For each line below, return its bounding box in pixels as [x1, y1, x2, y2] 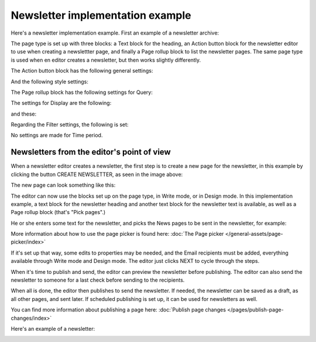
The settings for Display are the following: [11, 100, 112, 107]
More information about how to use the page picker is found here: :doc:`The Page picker [11, 231, 224, 238]
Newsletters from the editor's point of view [11, 147, 171, 157]
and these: [11, 110, 37, 117]
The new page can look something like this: [11, 182, 116, 189]
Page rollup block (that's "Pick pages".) [11, 209, 106, 216]
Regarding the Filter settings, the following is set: [11, 121, 129, 128]
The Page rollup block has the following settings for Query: [11, 89, 153, 96]
